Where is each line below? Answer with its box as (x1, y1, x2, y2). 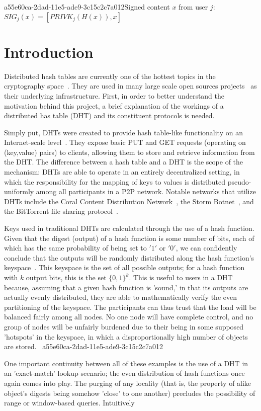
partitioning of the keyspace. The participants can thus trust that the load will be (4, 301, 256, 312)
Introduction (4, 41, 94, 62)
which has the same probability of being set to (4, 242, 147, 253)
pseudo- (227, 176, 251, 187)
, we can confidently (176, 242, 237, 253)
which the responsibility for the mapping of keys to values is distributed (4, 176, 226, 187)
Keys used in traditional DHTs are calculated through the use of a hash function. (4, 223, 254, 233)
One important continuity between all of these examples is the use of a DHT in (4, 358, 248, 368)
